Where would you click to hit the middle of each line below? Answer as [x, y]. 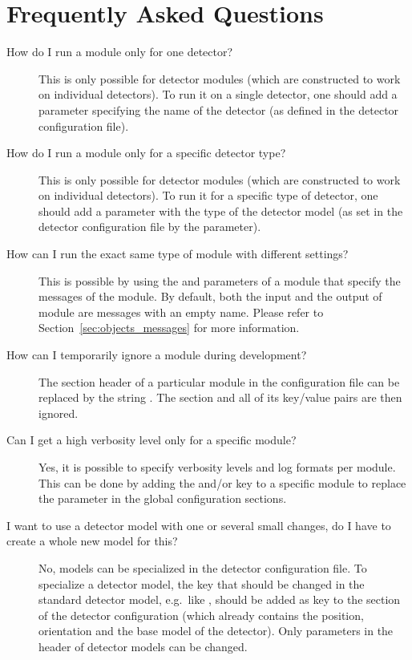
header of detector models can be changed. [143, 646]
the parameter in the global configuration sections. [163, 498]
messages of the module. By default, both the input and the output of [210, 296]
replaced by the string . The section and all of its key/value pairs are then [220, 397]
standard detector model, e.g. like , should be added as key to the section [220, 599]
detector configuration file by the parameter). [150, 227]
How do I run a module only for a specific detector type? [146, 153]
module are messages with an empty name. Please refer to [181, 312]
